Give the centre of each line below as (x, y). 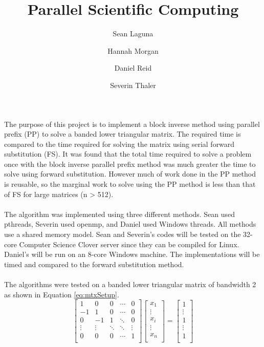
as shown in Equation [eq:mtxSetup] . (62, 294)
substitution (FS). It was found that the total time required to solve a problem (128, 154)
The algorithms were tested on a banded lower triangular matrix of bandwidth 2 (130, 284)
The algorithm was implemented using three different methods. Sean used (120, 214)
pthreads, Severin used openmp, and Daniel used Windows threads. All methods (130, 224)
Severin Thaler (133, 85)
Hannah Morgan (133, 50)
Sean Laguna (133, 34)
